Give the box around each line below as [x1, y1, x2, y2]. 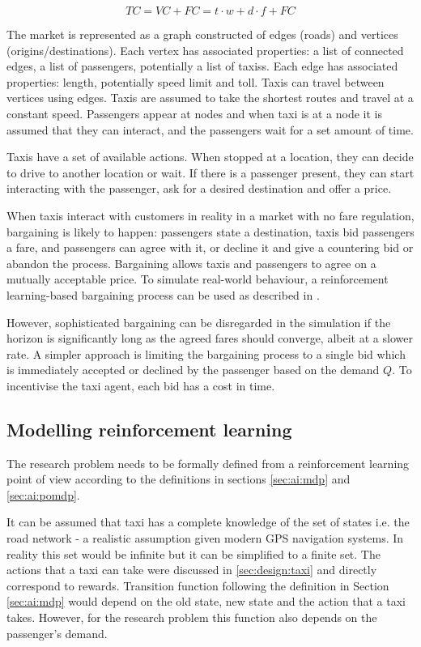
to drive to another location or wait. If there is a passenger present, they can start [6, 164, 415, 181]
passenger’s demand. [6, 624, 108, 641]
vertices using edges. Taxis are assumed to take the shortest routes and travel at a [6, 89, 414, 106]
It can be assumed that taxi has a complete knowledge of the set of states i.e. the [6, 513, 410, 530]
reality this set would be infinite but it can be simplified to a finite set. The [6, 545, 381, 562]
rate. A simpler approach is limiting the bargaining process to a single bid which [6, 345, 406, 362]
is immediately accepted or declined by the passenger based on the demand [6, 361, 380, 378]
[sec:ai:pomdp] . [6, 486, 80, 503]
